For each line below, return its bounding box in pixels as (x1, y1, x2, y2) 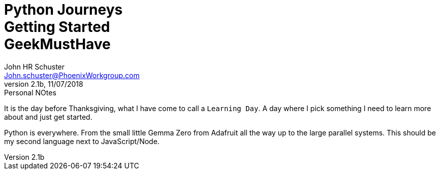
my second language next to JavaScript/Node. (4, 136, 160, 146)
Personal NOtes (4, 88, 56, 97)
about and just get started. (4, 112, 92, 121)
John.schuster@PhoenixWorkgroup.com (4, 71, 140, 80)
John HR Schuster (4, 62, 65, 71)
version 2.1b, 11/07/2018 (4, 79, 83, 88)
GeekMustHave (4, 36, 111, 53)
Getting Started (4, 18, 110, 36)
